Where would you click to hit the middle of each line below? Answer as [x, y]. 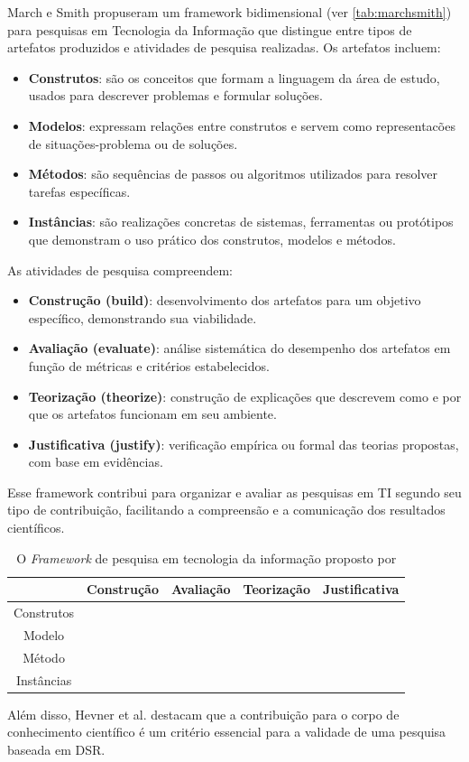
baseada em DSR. [56, 749]
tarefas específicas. [79, 191]
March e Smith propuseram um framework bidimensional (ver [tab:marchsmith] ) [230, 12]
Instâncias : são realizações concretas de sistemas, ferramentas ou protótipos [241, 222]
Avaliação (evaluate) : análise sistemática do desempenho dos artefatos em [239, 348]
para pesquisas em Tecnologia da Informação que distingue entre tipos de [210, 29]
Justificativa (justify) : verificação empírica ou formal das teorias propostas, [244, 444]
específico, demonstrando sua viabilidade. [143, 317]
